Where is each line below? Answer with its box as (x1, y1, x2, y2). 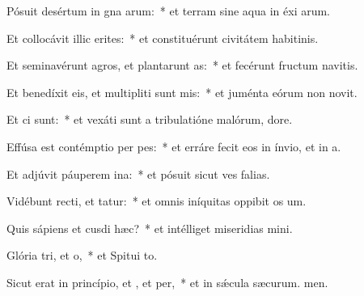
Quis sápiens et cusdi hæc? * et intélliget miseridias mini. (6, 219, 293, 236)
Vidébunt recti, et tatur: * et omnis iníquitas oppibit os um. (6, 192, 307, 209)
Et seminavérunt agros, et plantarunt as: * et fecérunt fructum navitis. (6, 57, 358, 74)
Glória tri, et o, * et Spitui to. (6, 247, 158, 264)
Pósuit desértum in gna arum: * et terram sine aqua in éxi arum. (6, 2, 331, 19)
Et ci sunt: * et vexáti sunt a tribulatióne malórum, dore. (6, 111, 293, 128)
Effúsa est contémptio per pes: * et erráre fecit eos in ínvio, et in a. (6, 137, 341, 154)
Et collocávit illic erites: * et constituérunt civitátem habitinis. (6, 29, 319, 46)
